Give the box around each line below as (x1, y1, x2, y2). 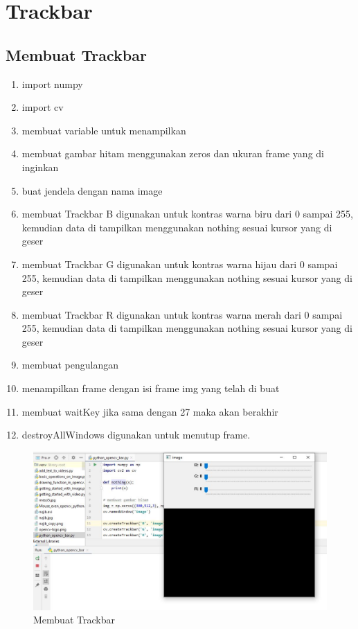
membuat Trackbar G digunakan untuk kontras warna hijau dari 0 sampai (21, 256, 338, 271)
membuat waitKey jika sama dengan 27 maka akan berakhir (21, 404, 278, 418)
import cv (21, 100, 64, 114)
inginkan (21, 159, 59, 174)
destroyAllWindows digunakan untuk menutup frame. (21, 427, 251, 442)
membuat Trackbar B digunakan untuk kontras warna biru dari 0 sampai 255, (21, 206, 353, 221)
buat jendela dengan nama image (21, 183, 163, 197)
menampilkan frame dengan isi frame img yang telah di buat (21, 381, 280, 396)
